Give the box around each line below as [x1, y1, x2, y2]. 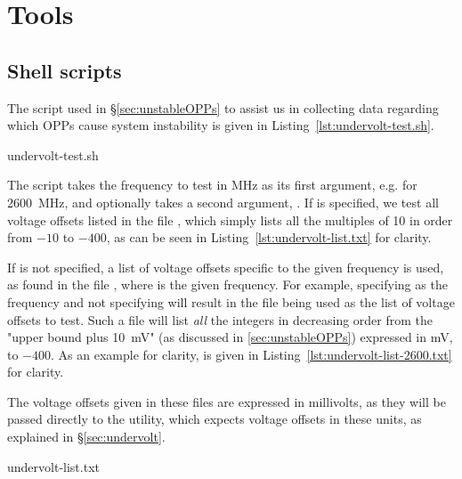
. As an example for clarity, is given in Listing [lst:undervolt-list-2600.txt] [51, 345, 452, 363]
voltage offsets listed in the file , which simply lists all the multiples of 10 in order [7, 210, 453, 229]
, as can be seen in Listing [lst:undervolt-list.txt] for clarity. [106, 228, 432, 247]
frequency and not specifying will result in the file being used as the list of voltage [7, 292, 455, 311]
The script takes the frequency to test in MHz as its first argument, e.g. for [7, 175, 417, 194]
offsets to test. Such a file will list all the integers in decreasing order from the [7, 310, 434, 329]
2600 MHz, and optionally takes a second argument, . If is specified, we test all [7, 192, 439, 211]
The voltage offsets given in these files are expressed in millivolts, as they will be [7, 392, 446, 410]
